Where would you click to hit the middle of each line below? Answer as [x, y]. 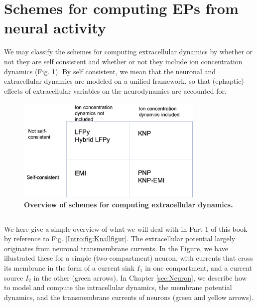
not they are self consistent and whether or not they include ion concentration [123, 61]
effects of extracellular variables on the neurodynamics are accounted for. [115, 90]
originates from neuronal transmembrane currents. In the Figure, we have [116, 248]
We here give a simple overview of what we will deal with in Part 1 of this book [126, 229]
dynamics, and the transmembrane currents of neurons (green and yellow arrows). [129, 297]
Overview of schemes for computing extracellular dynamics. [128, 204]
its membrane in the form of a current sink [69, 268]
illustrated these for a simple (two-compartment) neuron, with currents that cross [128, 258]
